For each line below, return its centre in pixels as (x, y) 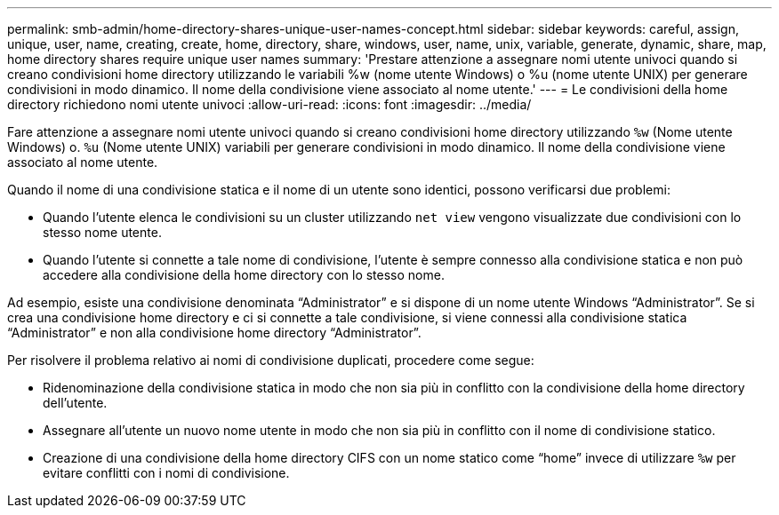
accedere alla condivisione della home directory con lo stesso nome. (244, 275)
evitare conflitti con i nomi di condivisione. (166, 473)
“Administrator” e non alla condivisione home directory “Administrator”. (214, 333)
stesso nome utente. (102, 232)
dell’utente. (75, 403)
